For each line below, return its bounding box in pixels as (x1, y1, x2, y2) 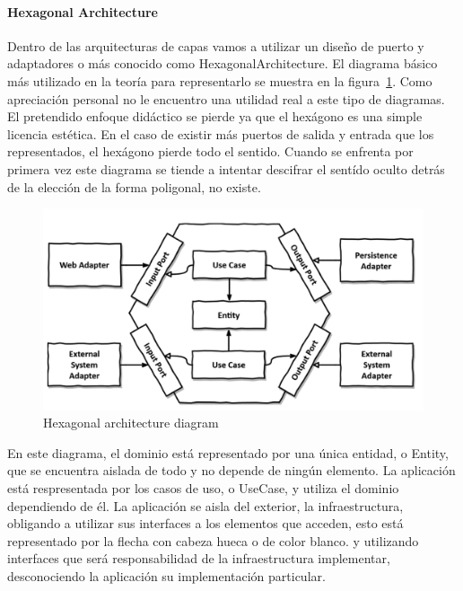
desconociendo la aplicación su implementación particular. (7, 566, 326, 585)
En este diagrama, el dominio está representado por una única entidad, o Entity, (7, 443, 449, 462)
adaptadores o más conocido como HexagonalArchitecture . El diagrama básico (7, 54, 438, 73)
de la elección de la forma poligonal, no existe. (7, 177, 261, 196)
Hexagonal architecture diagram (43, 413, 219, 432)
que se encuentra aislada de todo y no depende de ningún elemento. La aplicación (7, 461, 456, 480)
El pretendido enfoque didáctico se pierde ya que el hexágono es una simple (7, 107, 423, 126)
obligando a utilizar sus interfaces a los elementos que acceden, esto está (7, 514, 404, 533)
